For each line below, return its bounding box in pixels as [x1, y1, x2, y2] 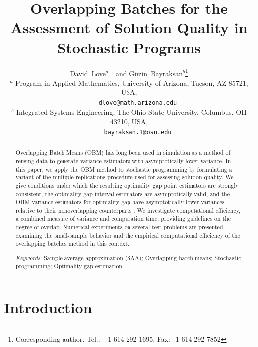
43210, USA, [110, 116, 148, 127]
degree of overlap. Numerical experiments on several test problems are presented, [15, 223, 225, 231]
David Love [70, 68, 106, 78]
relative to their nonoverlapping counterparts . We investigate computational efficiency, [15, 206, 241, 214]
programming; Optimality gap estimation [15, 261, 122, 270]
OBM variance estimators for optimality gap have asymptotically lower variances [15, 198, 225, 206]
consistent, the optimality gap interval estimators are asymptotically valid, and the [15, 189, 230, 198]
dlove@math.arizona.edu [98, 99, 177, 106]
